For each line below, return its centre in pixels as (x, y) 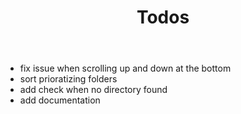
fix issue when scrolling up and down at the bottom (125, 68)
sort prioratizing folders (68, 79)
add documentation (60, 100)
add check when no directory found (93, 90)
